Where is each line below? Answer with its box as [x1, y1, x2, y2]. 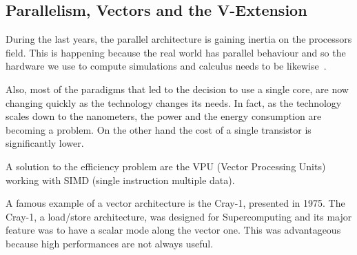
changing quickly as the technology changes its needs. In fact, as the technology [6, 95, 342, 110]
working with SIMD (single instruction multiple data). [6, 172, 235, 187]
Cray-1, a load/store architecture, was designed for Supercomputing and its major [6, 209, 352, 223]
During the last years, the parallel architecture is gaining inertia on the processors [6, 32, 352, 46]
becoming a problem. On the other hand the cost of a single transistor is [6, 122, 312, 136]
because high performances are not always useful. [6, 236, 214, 250]
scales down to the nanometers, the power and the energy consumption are [6, 109, 322, 123]
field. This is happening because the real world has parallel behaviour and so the [6, 45, 346, 59]
